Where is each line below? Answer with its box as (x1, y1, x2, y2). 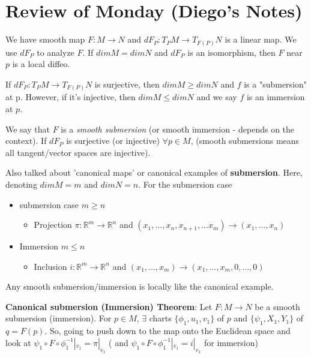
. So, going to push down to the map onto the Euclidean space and (44, 324, 291, 337)
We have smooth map (5, 33, 85, 46)
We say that (5, 122, 50, 135)
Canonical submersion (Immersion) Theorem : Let (5, 300, 213, 312)
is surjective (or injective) (66, 134, 160, 147)
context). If (5, 134, 47, 147)
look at (5, 336, 31, 348)
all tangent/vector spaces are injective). (5, 146, 151, 158)
